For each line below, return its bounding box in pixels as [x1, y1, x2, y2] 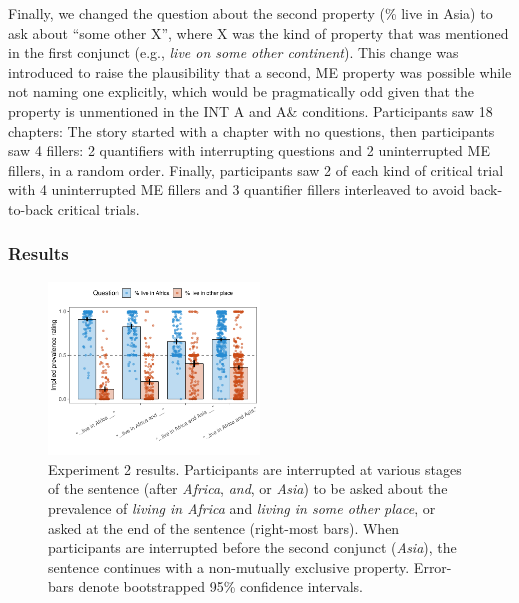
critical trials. [57, 198, 140, 219]
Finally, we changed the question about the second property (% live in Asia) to [8, 3, 493, 23]
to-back [8, 198, 54, 219]
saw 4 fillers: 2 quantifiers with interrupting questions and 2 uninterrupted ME [8, 140, 490, 161]
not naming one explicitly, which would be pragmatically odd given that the [8, 81, 474, 102]
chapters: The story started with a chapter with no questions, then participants [8, 120, 495, 141]
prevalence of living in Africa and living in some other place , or [48, 497, 436, 518]
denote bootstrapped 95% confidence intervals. [78, 576, 363, 597]
